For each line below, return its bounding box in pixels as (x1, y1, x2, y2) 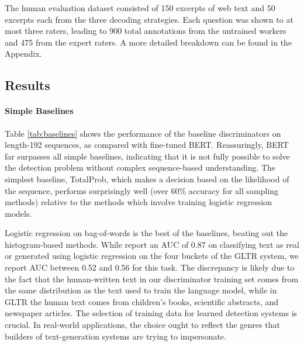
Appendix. (5, 47, 42, 60)
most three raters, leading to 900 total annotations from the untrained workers (5, 25, 286, 37)
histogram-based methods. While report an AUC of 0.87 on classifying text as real (5, 238, 299, 250)
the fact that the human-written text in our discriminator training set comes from (5, 272, 299, 285)
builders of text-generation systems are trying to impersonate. (5, 330, 226, 342)
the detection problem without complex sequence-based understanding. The (5, 161, 276, 174)
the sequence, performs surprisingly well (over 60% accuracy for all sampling (5, 184, 279, 196)
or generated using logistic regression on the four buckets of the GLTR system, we (5, 250, 299, 262)
